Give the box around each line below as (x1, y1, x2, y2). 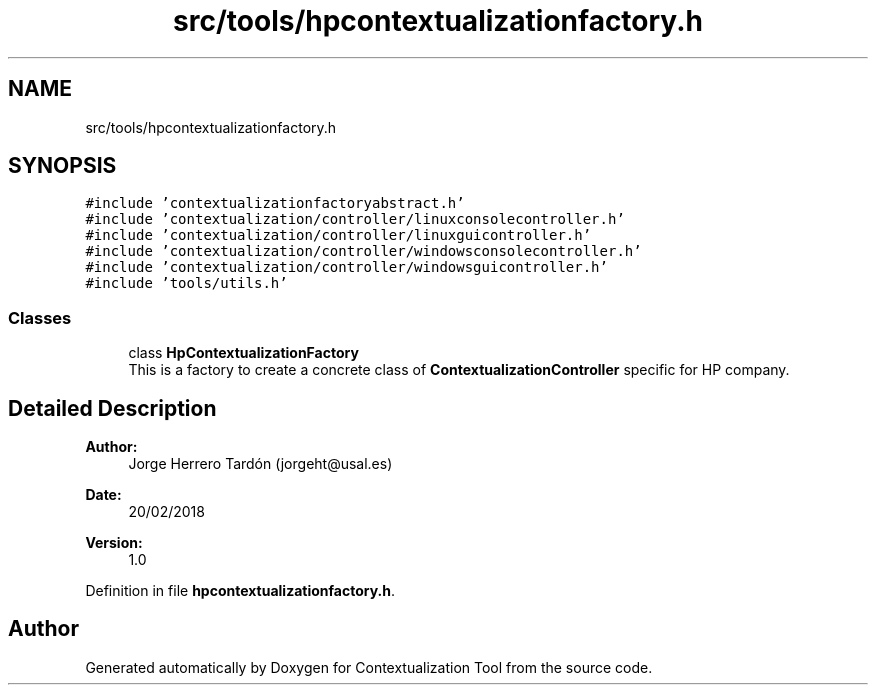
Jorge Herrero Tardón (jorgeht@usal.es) (128, 455, 393, 473)
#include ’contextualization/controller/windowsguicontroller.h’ (85, 259, 608, 276)
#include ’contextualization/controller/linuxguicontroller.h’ (85, 227, 592, 244)
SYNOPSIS (8, 153, 117, 179)
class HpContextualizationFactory (128, 344, 359, 362)
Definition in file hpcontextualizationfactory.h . (85, 582, 396, 600)
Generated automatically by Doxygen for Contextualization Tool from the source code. (85, 658, 653, 676)
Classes (8, 307, 72, 328)
